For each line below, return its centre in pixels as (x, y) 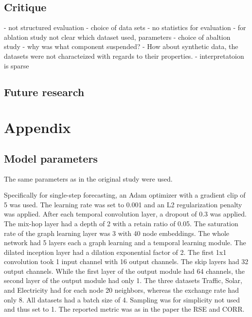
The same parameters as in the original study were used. (88, 178)
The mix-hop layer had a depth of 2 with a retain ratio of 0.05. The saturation (121, 223)
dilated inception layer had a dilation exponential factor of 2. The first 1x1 (115, 252)
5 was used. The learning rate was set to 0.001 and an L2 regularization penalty (123, 204)
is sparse (17, 65)
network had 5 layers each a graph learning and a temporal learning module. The (125, 242)
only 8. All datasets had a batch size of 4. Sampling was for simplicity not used (122, 299)
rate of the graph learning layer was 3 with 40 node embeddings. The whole (117, 233)
